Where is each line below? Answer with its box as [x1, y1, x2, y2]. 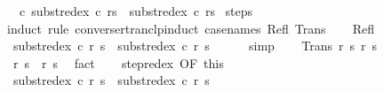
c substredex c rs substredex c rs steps [19, 2, 253, 19]
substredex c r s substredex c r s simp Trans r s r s [12, 36, 377, 55]
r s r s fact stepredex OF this [12, 53, 224, 72]
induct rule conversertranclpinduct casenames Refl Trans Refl [6, 19, 375, 37]
